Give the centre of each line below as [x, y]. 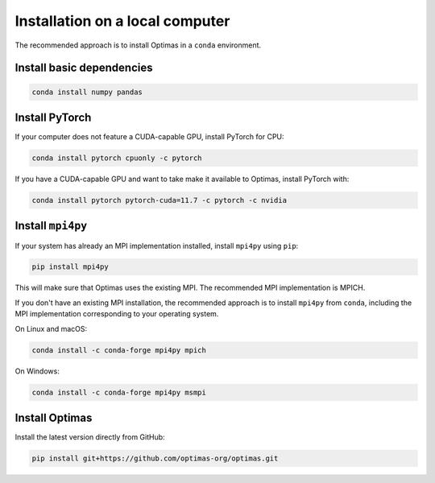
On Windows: [37, 371]
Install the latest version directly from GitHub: [90, 437]
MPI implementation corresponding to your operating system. [117, 314]
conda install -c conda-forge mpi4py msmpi [119, 392]
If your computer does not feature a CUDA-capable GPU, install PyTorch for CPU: [150, 137]
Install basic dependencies [84, 68]
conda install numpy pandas [87, 92]
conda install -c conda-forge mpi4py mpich [119, 350]
